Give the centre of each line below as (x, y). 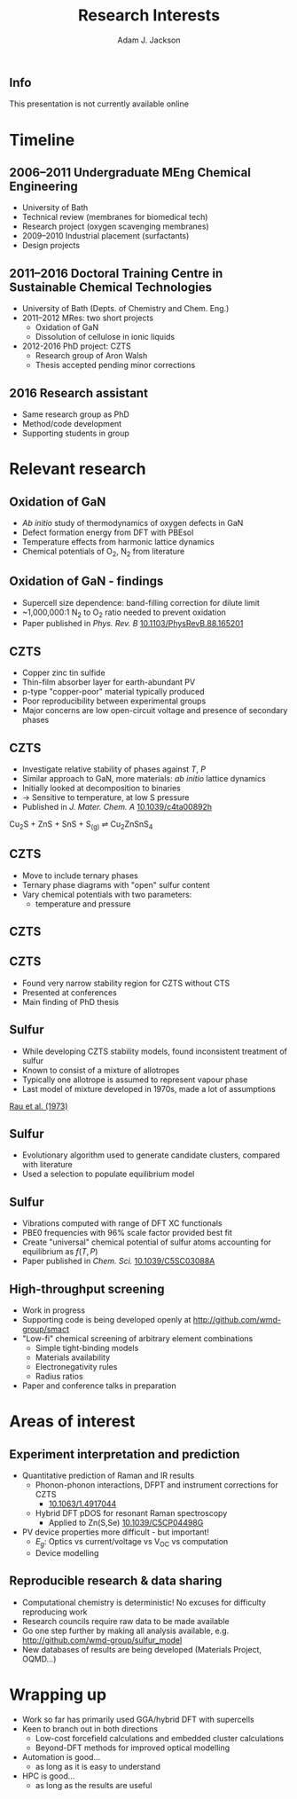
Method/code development (72, 423)
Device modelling (67, 1552)
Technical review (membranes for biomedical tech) (115, 217)
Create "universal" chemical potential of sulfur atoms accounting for (147, 1242)
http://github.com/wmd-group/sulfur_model (102, 1640)
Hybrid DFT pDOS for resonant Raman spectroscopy (131, 1513)
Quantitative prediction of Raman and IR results (108, 1476)
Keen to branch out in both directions (90, 1728)
